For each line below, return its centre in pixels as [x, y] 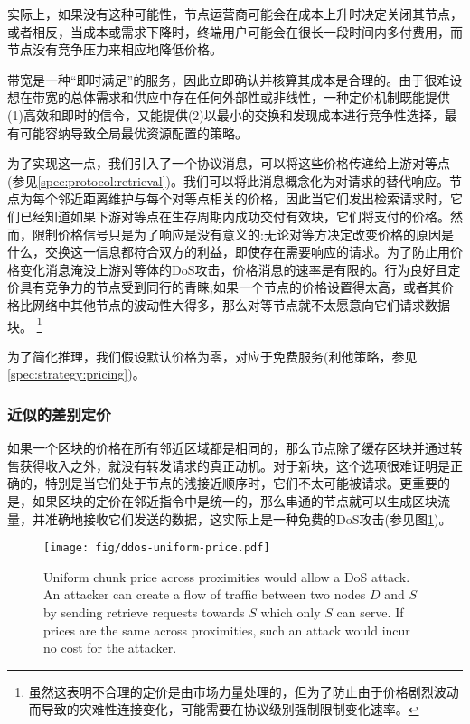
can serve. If [370, 611]
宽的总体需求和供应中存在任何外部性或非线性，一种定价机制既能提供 [247, 97]
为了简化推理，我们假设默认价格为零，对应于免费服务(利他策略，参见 [212, 356]
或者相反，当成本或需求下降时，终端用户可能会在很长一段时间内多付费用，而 [235, 31]
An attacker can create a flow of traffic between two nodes [205, 594]
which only [291, 611]
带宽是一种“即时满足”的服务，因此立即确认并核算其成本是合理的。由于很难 [229, 79]
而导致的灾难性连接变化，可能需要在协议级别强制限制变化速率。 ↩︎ [224, 709]
